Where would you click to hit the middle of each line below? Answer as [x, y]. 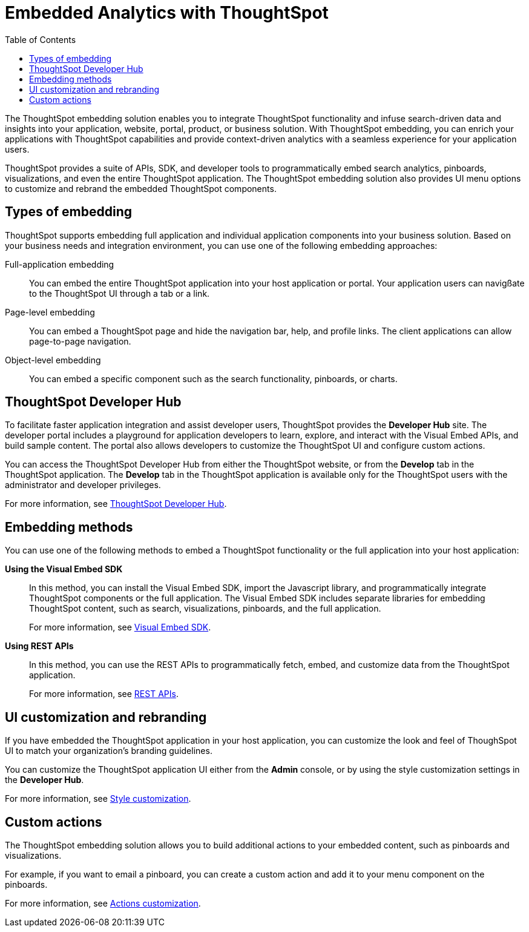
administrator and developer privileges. [83, 485]
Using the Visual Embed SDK [64, 569]
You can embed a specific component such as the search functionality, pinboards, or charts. [213, 378]
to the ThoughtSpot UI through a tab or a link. [120, 293]
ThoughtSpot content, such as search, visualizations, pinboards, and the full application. [205, 609]
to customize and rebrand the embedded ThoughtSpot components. [141, 188]
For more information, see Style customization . [98, 799]
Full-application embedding [60, 264]
